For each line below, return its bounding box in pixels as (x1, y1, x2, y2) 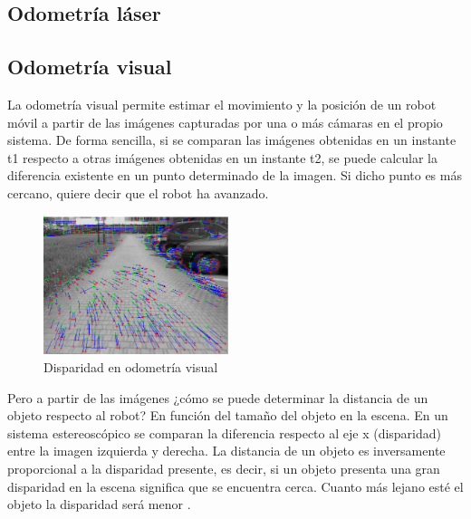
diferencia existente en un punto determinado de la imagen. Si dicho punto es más (7, 166, 462, 185)
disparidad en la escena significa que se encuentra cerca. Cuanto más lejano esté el (7, 476, 464, 495)
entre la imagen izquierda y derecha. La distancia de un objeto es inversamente (7, 441, 446, 460)
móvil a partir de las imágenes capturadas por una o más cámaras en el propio (7, 112, 443, 131)
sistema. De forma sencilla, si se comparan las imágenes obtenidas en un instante (7, 130, 457, 149)
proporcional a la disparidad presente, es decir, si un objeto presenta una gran (7, 458, 440, 477)
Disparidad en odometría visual (43, 357, 218, 376)
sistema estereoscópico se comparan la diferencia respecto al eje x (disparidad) (7, 423, 442, 442)
